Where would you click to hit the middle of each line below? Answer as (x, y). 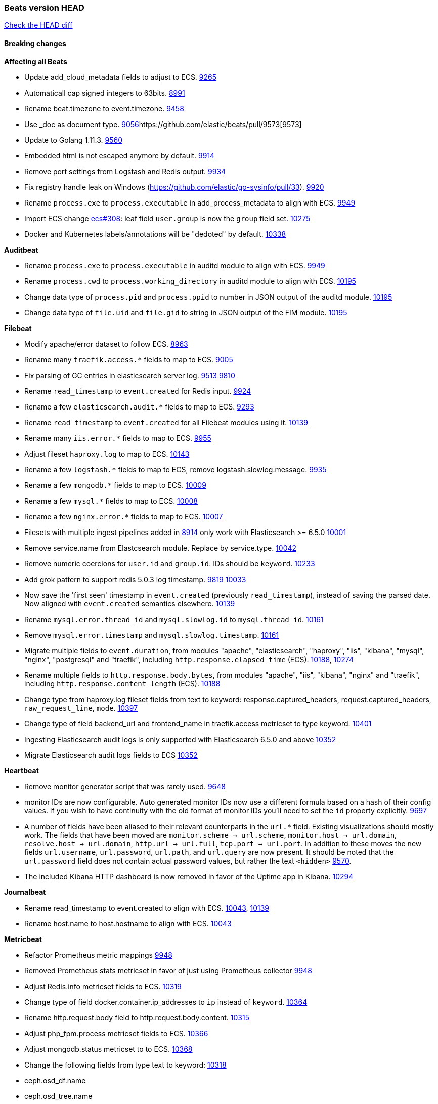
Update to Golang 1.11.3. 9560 (74, 140)
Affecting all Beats (36, 61)
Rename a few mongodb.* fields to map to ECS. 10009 (115, 485)
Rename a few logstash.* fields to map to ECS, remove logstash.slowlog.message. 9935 (176, 469)
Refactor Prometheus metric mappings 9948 (98, 955)
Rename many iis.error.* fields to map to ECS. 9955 (118, 438)
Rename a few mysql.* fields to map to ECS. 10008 (111, 501)
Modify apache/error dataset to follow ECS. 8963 (106, 344)
